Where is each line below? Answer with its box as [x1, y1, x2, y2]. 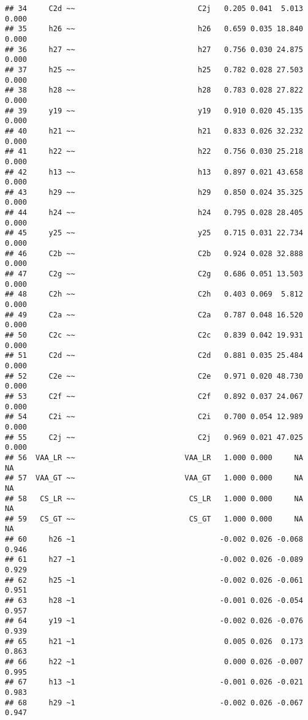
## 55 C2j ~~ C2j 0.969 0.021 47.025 [5, 433, 303, 442]
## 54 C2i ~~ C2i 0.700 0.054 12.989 [5, 412, 303, 422]
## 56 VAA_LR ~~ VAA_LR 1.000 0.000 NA [5, 453, 303, 462]
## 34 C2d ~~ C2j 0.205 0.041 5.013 [5, 4, 303, 13]
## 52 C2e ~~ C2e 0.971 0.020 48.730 [5, 371, 303, 381]
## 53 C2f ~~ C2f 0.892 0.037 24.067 [5, 392, 303, 401]
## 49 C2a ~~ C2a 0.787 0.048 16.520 [5, 310, 303, 319]
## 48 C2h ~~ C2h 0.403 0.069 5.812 [5, 290, 303, 299]
